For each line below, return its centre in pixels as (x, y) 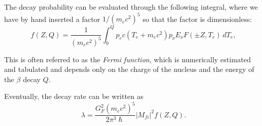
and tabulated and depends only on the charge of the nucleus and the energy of (129, 69)
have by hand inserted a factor (52, 19)
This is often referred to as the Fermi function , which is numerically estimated (128, 59)
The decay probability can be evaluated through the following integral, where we (131, 7)
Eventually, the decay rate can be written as (74, 96)
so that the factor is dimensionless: (197, 19)
